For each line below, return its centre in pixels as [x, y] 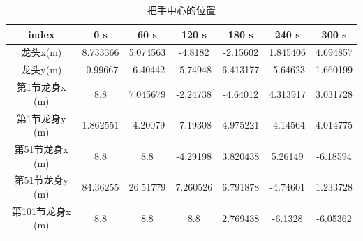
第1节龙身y [42, 118]
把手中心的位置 [181, 10]
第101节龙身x [42, 211]
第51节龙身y [41, 180]
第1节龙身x [42, 87]
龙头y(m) [42, 70]
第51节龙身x [41, 149]
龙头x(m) [42, 52]
